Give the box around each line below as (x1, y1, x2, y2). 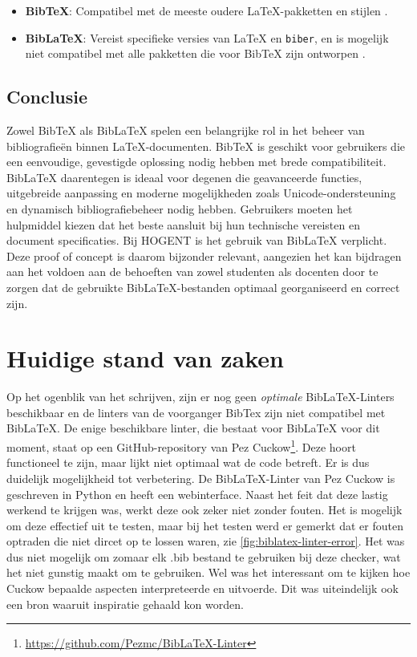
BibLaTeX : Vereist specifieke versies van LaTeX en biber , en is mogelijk (25, 29, 389, 46)
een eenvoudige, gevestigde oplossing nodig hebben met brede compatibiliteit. (6, 153, 387, 170)
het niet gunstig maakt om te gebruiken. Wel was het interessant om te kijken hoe (6, 564, 411, 581)
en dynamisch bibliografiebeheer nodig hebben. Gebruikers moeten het (6, 201, 353, 217)
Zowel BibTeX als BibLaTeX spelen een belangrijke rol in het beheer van (6, 122, 365, 139)
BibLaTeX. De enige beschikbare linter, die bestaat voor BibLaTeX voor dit (6, 420, 380, 436)
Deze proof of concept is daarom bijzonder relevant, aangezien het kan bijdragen (6, 247, 402, 264)
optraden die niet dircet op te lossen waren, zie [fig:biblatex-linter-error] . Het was (6, 533, 405, 550)
